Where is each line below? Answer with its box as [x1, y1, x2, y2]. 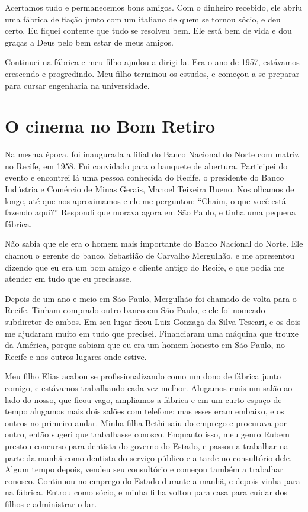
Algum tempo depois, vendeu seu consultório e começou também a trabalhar [5, 463, 283, 475]
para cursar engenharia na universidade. [5, 79, 150, 91]
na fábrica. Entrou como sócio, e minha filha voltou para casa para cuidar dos [5, 486, 288, 498]
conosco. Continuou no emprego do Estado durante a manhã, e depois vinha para [5, 474, 300, 487]
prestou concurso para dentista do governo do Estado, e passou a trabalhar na [5, 439, 288, 452]
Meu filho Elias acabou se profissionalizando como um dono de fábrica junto [5, 370, 281, 382]
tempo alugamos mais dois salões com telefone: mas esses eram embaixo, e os [5, 405, 284, 417]
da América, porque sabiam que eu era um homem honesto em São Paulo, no [5, 339, 285, 351]
